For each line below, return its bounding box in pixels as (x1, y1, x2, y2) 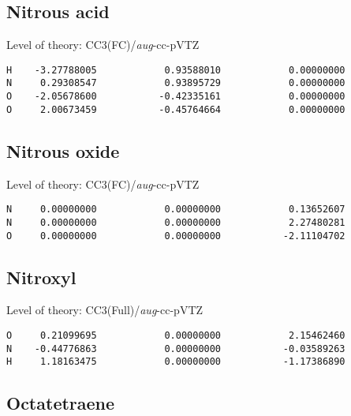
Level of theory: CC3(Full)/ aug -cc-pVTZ (6, 302, 204, 318)
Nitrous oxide (6, 138, 120, 163)
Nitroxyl (6, 264, 77, 289)
